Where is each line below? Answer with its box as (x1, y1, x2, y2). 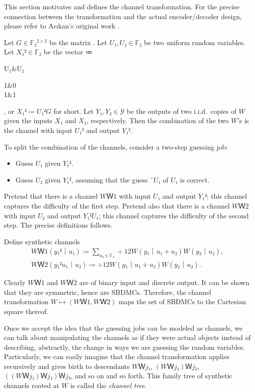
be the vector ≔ (43, 47, 93, 57)
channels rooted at (4, 380, 59, 391)
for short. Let (53, 105, 94, 116)
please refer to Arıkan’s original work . (4, 21, 120, 31)
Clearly (4, 277, 25, 287)
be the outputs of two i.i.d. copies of (127, 105, 237, 116)
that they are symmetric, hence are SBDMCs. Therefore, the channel (4, 287, 211, 297)
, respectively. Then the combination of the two (86, 115, 229, 126)
